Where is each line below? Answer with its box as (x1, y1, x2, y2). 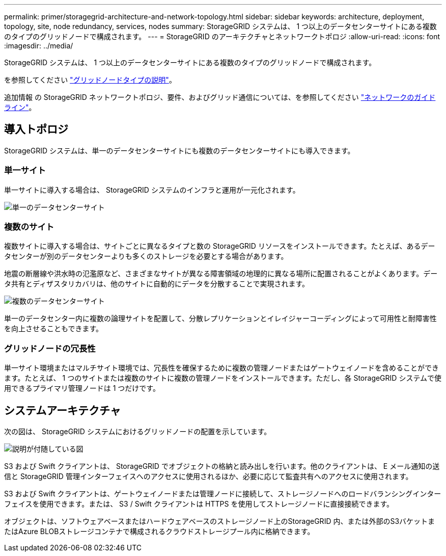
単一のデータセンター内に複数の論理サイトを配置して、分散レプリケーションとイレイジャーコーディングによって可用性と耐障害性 (4, 314, 437, 323)
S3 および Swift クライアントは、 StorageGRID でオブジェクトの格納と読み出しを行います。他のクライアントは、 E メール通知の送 (4, 461, 440, 470)
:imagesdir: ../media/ (4, 41, 73, 50)
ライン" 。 (4, 103, 36, 112)
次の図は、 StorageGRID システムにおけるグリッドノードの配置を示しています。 (4, 427, 271, 436)
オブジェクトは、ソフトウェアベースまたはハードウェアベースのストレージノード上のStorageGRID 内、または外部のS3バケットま (4, 516, 435, 525)
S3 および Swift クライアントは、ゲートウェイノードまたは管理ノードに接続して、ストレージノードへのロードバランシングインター (4, 489, 441, 498)
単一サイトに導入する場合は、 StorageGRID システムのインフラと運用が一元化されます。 (4, 185, 300, 194)
